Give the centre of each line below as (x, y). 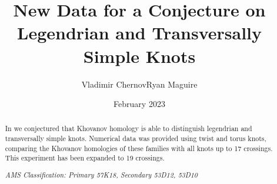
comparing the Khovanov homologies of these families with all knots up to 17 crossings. (139, 148)
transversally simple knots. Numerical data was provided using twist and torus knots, (136, 138)
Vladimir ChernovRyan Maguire (139, 84)
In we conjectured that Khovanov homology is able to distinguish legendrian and (129, 128)
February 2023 (139, 104)
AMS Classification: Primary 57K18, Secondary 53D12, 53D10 (101, 175)
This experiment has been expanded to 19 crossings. (85, 158)
